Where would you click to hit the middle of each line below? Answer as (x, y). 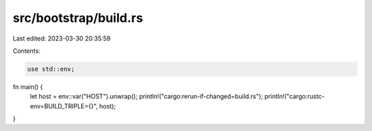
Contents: (27, 51)
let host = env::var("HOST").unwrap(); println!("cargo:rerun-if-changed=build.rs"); (146, 97)
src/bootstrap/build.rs (78, 18)
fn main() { (28, 86)
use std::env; (51, 69)
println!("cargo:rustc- (294, 97)
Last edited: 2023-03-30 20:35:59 (62, 38)
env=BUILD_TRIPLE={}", (64, 106)
